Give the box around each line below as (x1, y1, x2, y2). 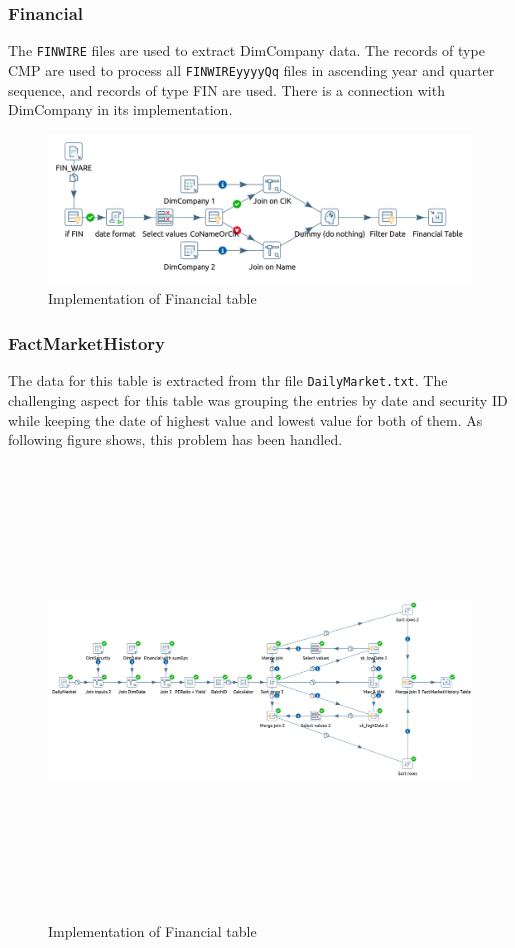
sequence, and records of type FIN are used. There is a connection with (8, 79, 445, 100)
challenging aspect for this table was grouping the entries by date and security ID (8, 389, 508, 410)
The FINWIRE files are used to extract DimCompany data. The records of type (8, 40, 485, 61)
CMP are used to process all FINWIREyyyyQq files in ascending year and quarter (8, 59, 495, 80)
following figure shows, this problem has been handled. (8, 429, 343, 450)
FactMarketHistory (8, 331, 165, 355)
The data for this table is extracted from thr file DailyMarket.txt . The (8, 370, 448, 391)
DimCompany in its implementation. (8, 99, 233, 120)
